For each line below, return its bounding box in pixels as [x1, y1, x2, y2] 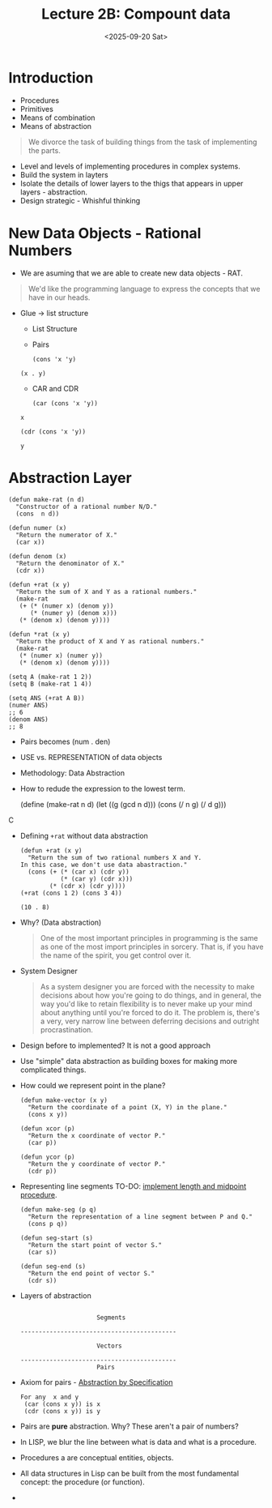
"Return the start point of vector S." [28, 1241, 162, 1249]
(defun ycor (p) [19, 1152, 75, 1161]
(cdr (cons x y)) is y [23, 1407, 101, 1415]
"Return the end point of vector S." [28, 1269, 155, 1277]
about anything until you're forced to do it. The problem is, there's [40, 1007, 261, 1017]
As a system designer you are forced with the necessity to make [40, 981, 255, 991]
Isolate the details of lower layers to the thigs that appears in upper [19, 178, 244, 188]
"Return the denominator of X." [15, 559, 125, 567]
